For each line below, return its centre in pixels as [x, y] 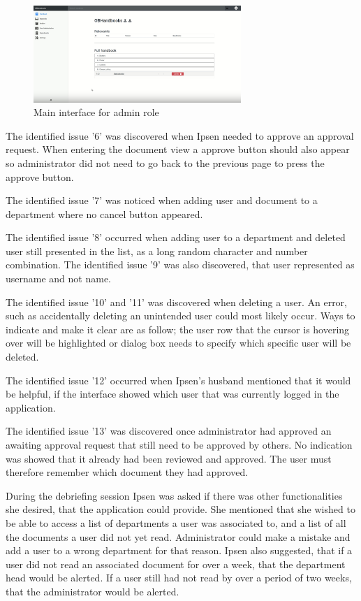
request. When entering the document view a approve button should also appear [178, 149]
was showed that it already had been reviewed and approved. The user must [169, 458]
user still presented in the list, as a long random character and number [157, 251]
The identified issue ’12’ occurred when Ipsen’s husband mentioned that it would [178, 380]
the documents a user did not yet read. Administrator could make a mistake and [178, 536]
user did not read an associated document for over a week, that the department [176, 564]
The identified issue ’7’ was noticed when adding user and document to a [162, 200]
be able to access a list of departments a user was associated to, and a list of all [176, 522]
